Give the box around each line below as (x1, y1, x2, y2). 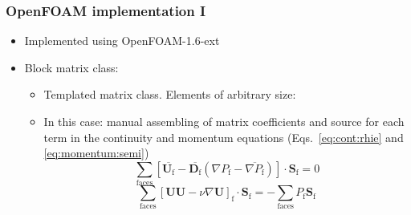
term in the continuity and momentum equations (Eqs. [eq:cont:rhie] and (43, 128, 404, 145)
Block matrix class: (24, 59, 119, 75)
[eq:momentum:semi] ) (43, 144, 149, 161)
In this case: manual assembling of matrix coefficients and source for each (43, 113, 405, 129)
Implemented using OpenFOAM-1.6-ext (24, 32, 220, 49)
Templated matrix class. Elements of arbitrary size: (43, 86, 296, 103)
